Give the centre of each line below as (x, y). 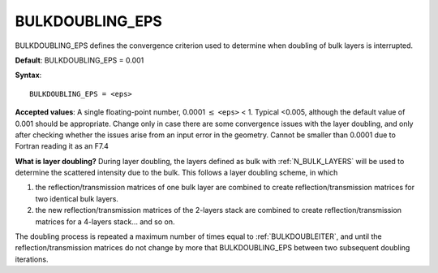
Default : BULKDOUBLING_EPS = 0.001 (79, 60)
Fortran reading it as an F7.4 (62, 146)
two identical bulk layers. (77, 198)
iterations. (32, 259)
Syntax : (28, 75)
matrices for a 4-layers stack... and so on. (105, 221)
